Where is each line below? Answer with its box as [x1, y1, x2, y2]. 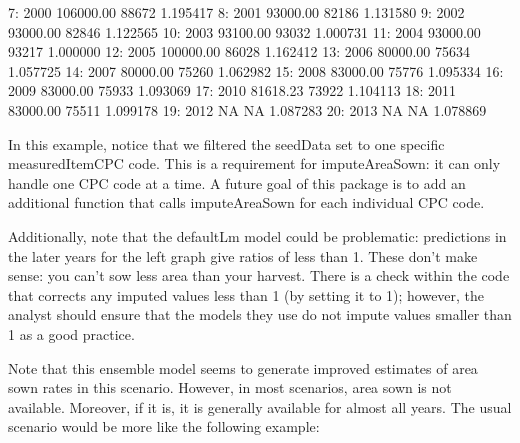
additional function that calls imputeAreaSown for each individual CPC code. [8, 192, 485, 213]
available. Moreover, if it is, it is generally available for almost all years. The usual [8, 396, 512, 417]
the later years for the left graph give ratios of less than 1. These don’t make [8, 245, 478, 266]
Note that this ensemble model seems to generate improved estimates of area [8, 357, 478, 378]
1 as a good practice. [8, 323, 135, 344]
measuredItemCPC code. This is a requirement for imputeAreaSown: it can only [8, 153, 501, 174]
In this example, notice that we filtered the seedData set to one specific [8, 133, 445, 154]
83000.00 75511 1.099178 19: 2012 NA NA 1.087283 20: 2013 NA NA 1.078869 [8, 99, 487, 120]
